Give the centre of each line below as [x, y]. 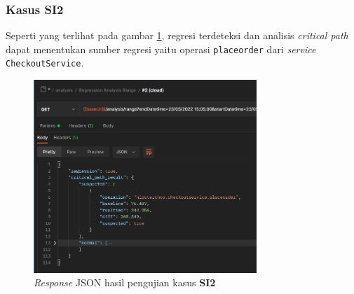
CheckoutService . [45, 63]
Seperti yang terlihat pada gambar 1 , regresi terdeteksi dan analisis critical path [177, 35]
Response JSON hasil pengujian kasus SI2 [125, 282]
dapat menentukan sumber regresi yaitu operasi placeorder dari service [161, 49]
